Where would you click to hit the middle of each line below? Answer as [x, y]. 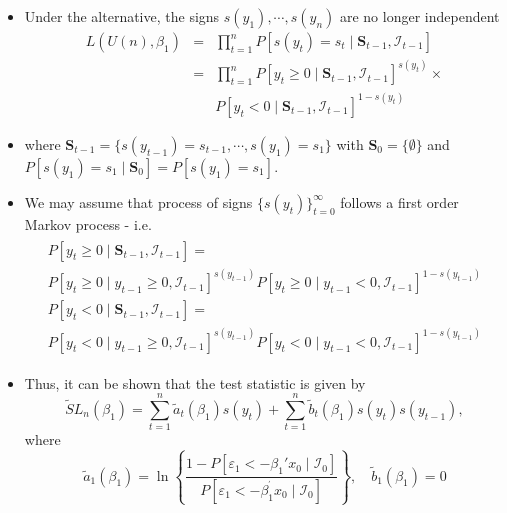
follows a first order [399, 201]
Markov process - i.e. [88, 223]
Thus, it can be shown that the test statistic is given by [195, 382]
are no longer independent [419, 16]
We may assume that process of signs [138, 201]
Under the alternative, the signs [122, 16]
